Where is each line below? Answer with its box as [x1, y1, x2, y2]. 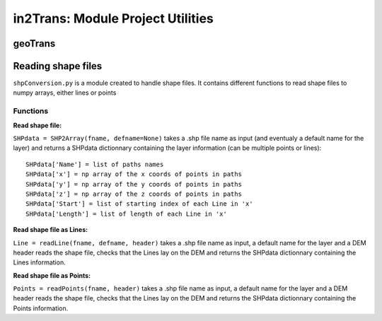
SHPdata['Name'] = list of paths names [25, 160, 164, 168]
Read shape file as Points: [13, 271, 91, 279]
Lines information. [13, 258, 66, 267]
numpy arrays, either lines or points [13, 88, 117, 97]
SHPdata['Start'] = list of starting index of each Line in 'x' [25, 200, 254, 208]
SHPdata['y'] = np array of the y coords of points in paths [25, 180, 242, 188]
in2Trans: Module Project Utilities [13, 11, 214, 26]
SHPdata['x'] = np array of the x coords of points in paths [25, 170, 242, 178]
